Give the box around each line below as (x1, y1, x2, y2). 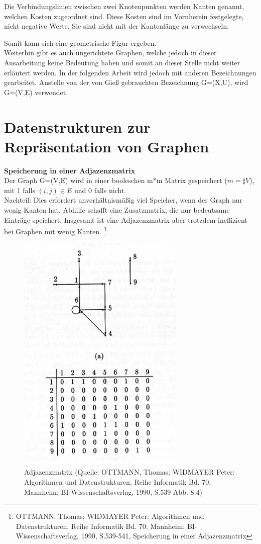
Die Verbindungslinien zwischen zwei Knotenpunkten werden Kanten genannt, (4, 1, 244, 11)
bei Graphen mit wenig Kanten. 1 (4, 225, 107, 236)
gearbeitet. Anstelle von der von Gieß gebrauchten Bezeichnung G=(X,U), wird (4, 77, 248, 87)
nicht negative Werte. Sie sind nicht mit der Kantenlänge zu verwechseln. (4, 21, 229, 31)
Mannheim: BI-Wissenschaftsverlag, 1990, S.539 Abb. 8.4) (24, 486, 202, 497)
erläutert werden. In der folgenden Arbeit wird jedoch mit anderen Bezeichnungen (4, 67, 256, 77)
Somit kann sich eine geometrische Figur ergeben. (4, 37, 157, 48)
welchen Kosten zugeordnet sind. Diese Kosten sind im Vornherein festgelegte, (4, 11, 244, 21)
